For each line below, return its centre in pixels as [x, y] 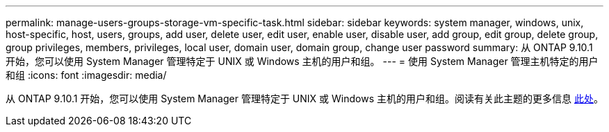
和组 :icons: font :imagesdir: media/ [86, 75]
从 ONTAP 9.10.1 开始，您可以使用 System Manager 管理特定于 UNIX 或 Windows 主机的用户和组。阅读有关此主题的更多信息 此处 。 [304, 98]
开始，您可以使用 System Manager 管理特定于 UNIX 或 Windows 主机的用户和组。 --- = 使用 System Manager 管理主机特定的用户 [302, 61]
